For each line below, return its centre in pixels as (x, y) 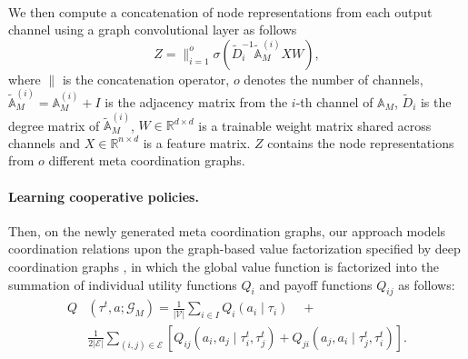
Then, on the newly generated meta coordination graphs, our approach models (227, 230)
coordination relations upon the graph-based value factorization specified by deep (234, 249)
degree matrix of (54, 125)
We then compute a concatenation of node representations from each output (220, 11)
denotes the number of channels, (334, 79)
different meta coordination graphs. (147, 160)
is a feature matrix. (197, 142)
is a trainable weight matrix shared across (315, 125)
